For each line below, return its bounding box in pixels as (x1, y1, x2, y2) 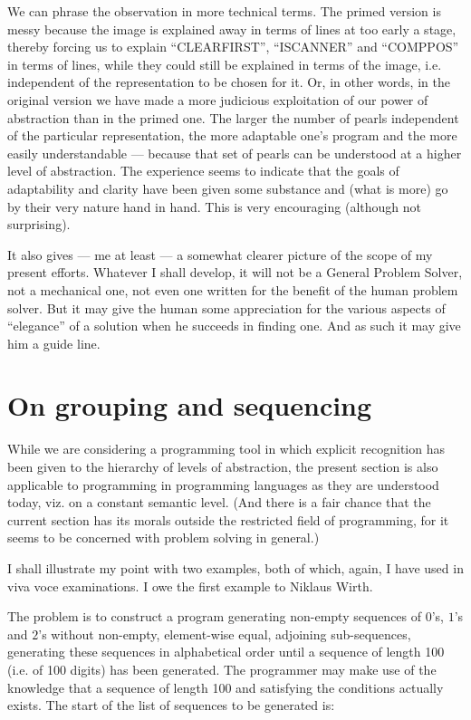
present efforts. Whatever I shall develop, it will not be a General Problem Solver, (7, 263, 463, 282)
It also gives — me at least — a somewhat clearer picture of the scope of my (7, 245, 433, 264)
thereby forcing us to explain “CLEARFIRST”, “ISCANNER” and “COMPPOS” (7, 37, 459, 56)
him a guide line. (7, 333, 101, 352)
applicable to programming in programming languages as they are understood (7, 475, 439, 494)
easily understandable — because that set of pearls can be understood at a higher (7, 143, 462, 162)
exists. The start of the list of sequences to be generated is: (7, 696, 335, 715)
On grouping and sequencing (7, 387, 372, 424)
